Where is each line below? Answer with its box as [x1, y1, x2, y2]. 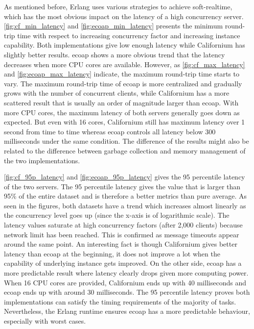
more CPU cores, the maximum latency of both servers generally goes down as [4, 107, 240, 117]
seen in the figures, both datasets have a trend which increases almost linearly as [4, 200, 246, 210]
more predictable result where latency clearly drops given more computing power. [4, 268, 249, 278]
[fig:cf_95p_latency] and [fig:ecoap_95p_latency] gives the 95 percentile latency [4, 172, 245, 182]
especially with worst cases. [4, 316, 86, 326]
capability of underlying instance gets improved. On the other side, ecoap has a [4, 258, 242, 268]
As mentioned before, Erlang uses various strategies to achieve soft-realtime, [4, 1, 232, 11]
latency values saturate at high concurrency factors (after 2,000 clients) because [4, 220, 243, 230]
